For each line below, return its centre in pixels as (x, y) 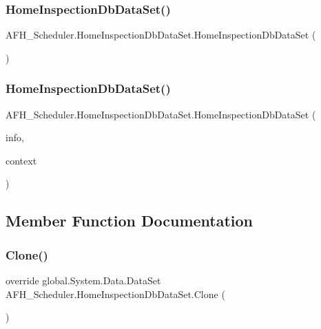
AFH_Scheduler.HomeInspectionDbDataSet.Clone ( (115, 294)
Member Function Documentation (130, 221)
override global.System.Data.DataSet (83, 280)
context (21, 160)
